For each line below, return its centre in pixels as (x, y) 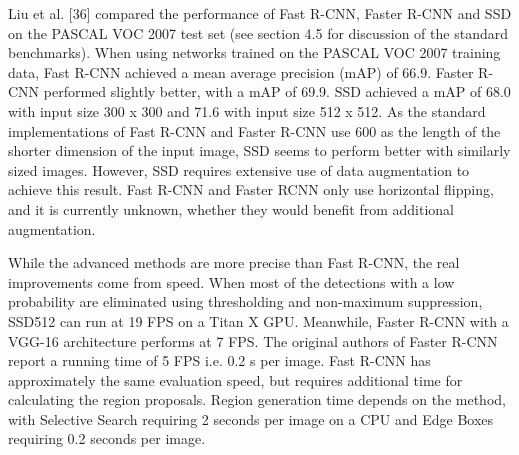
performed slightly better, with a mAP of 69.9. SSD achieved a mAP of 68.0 (277, 91)
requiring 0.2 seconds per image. (107, 438)
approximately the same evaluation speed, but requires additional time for (235, 379)
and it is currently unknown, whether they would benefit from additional (231, 208)
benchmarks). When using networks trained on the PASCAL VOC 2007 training (254, 52)
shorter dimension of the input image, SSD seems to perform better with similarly (259, 150)
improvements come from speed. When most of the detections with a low (231, 281)
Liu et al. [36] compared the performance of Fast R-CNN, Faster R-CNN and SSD (260, 13)
